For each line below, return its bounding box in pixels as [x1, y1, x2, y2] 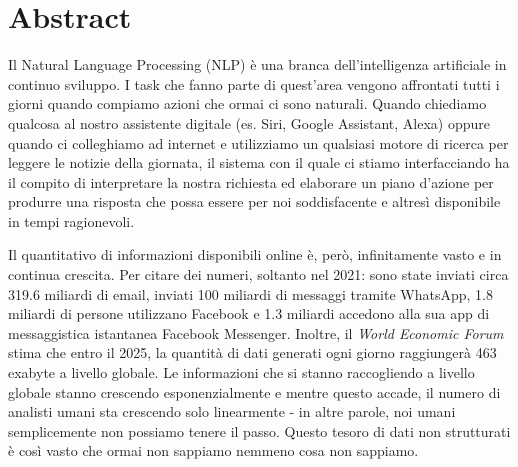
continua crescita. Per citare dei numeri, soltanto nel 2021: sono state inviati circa [8, 264, 509, 285]
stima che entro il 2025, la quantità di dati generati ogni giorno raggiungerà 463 [8, 342, 497, 363]
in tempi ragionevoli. [8, 210, 135, 231]
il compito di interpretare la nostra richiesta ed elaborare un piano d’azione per [8, 171, 494, 192]
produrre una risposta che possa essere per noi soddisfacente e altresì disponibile [8, 191, 501, 212]
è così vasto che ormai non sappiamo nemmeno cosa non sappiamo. [8, 440, 419, 461]
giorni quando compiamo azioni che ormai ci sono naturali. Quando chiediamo [8, 93, 487, 114]
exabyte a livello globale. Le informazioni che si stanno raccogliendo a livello [8, 362, 475, 383]
